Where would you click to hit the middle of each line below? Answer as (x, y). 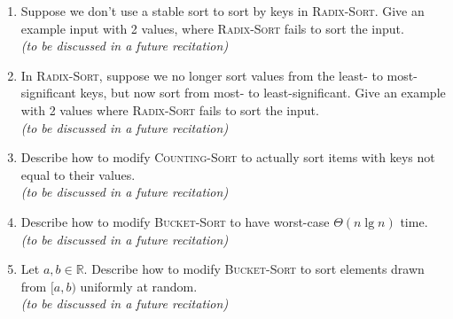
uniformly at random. (139, 286)
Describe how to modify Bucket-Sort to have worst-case (175, 221)
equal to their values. (78, 174)
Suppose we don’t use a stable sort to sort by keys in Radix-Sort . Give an (223, 11)
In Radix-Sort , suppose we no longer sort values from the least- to (202, 75)
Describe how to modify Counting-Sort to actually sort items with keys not (228, 157)
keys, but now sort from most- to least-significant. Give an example (263, 93)
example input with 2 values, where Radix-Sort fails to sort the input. (212, 28)
